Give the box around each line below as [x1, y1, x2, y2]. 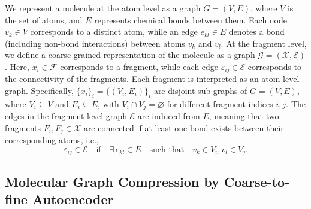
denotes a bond [228, 25, 285, 38]
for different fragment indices [167, 97, 273, 110]
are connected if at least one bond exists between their [83, 121, 284, 134]
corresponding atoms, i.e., [5, 134, 99, 146]
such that [149, 145, 185, 154]
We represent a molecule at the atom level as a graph [5, 2, 201, 14]
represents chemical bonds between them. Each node [94, 13, 288, 26]
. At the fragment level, [221, 37, 307, 49]
